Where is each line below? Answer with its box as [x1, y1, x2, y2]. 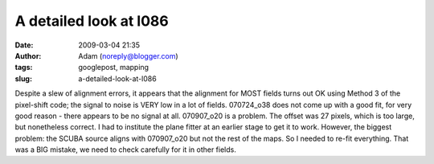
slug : [14, 73, 32, 84]
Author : [14, 51, 42, 60]
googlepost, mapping [78, 63, 149, 72]
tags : [14, 63, 33, 72]
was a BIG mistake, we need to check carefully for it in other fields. [14, 145, 236, 154]
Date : [14, 40, 34, 50]
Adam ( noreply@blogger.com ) [78, 51, 178, 60]
